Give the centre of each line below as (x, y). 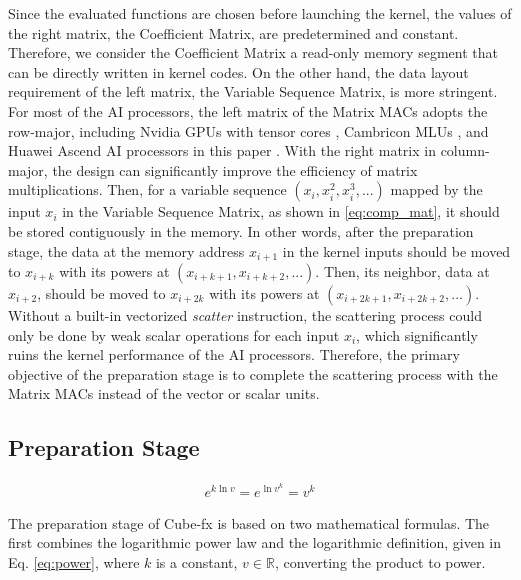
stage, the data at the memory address (126, 250)
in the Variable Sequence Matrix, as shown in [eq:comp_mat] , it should (281, 211)
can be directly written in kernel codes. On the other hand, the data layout (238, 71)
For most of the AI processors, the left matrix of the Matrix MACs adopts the (248, 110)
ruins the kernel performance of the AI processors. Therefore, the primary (234, 354)
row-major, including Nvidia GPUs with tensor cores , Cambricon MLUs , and (248, 130)
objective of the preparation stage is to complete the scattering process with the (253, 373)
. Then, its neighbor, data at (402, 270)
